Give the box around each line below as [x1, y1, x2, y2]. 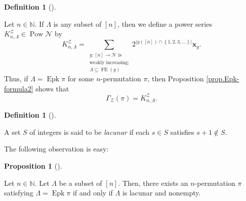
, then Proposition [147, 73, 204, 84]
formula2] [4, 83, 33, 93]
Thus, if [4, 73, 28, 84]
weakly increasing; [89, 60, 129, 65]
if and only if [72, 187, 113, 198]
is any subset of [53, 18, 102, 29]
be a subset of [59, 177, 102, 188]
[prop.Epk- [206, 73, 239, 84]
